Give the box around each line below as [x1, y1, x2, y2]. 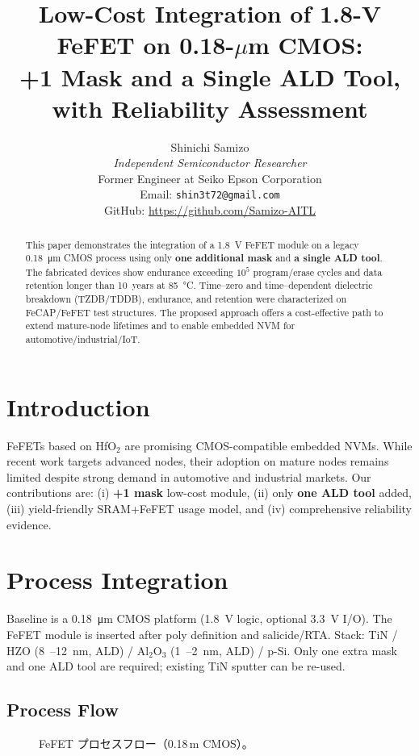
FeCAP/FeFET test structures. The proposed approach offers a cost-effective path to [25, 305, 383, 319]
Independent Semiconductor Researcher [113, 154, 307, 171]
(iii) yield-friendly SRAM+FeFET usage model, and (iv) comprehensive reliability [6, 500, 412, 517]
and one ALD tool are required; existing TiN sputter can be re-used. [6, 658, 346, 675]
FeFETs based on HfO [6, 436, 117, 453]
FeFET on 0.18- [57, 28, 235, 61]
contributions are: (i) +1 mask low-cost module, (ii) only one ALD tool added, [6, 484, 412, 501]
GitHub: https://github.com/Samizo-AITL [103, 202, 316, 219]
